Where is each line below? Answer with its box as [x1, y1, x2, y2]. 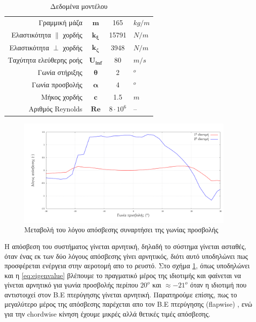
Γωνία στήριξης [38, 67, 83, 77]
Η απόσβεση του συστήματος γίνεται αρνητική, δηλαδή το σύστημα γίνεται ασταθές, [4, 241, 247, 251]
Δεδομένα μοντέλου [50, 1, 108, 11]
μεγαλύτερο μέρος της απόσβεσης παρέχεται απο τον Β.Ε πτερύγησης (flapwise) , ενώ [4, 299, 253, 309]
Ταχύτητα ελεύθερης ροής [8, 55, 83, 65]
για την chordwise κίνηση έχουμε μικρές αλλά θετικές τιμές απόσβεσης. [4, 309, 211, 319]
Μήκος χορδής [41, 91, 83, 102]
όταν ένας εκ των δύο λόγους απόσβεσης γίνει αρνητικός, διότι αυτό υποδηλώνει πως [4, 250, 248, 261]
